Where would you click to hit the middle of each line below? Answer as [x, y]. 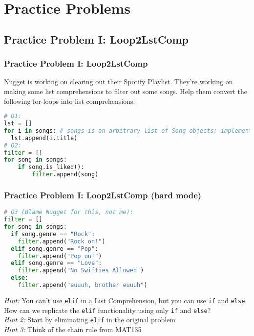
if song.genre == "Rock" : [53, 234]
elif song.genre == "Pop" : [55, 249]
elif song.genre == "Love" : [56, 263]
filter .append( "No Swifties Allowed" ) [81, 271]
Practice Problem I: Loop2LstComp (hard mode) [103, 195]
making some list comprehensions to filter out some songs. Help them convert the [126, 91]
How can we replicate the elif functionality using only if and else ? [107, 310]
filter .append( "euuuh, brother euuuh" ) [83, 285]
